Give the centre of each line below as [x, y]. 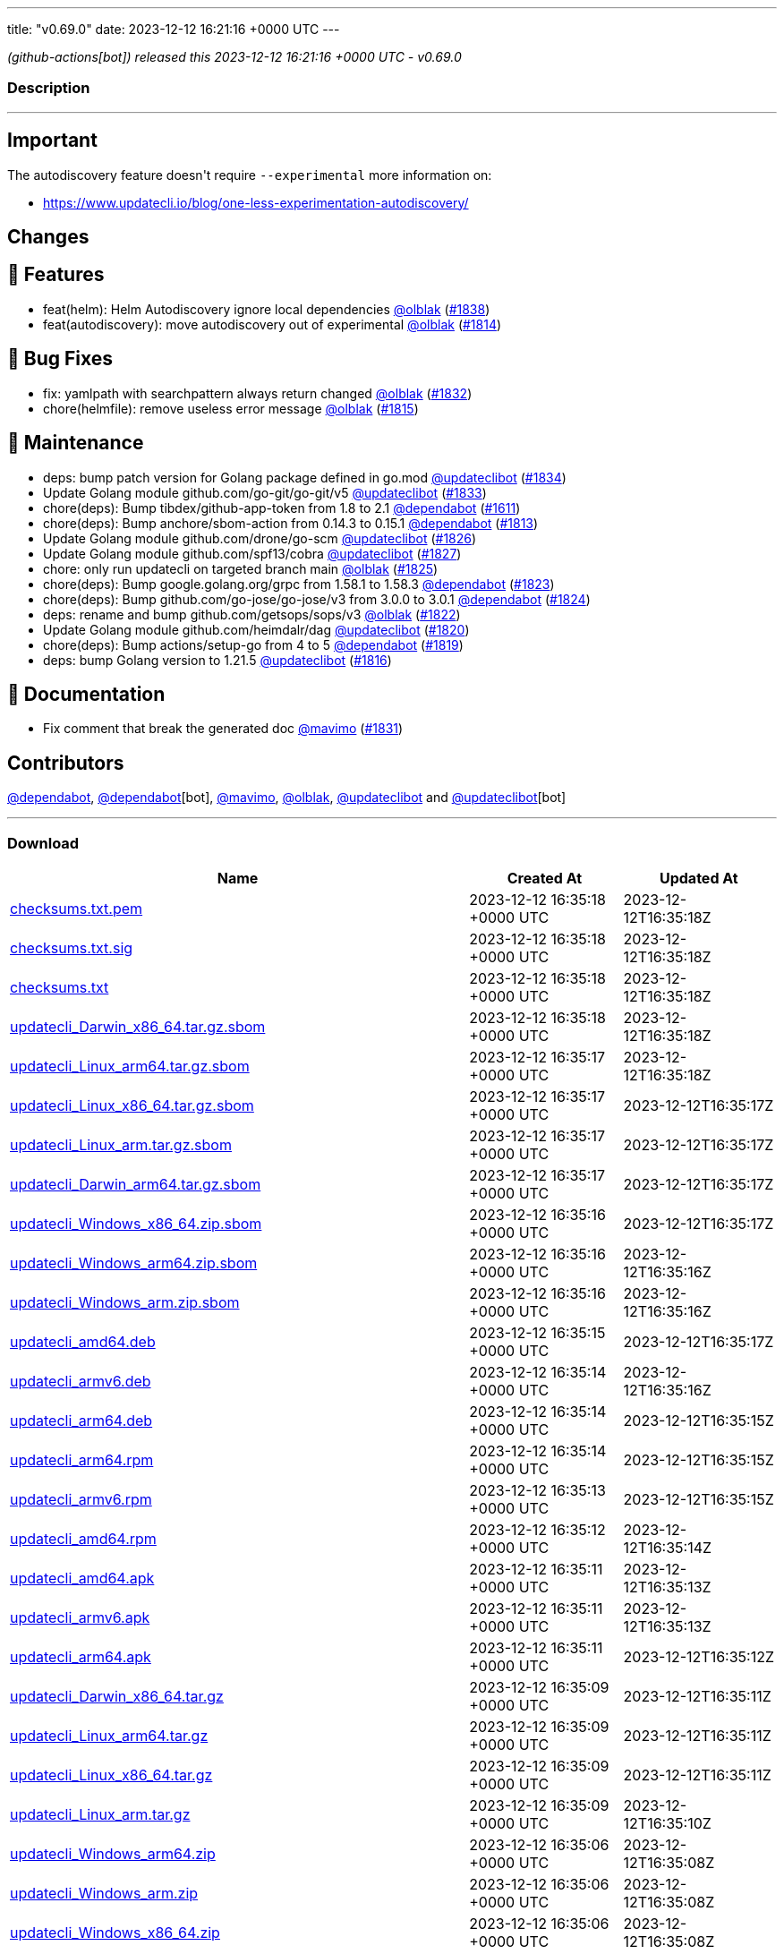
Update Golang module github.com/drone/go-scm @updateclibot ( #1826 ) [260, 538]
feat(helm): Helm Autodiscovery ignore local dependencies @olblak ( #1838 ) [267, 309]
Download [43, 843]
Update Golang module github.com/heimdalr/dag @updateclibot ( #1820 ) [256, 629]
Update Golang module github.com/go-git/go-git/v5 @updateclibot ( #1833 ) [265, 492]
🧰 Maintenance [76, 443]
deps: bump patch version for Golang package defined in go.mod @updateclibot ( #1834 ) [305, 477]
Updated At [699, 878]
